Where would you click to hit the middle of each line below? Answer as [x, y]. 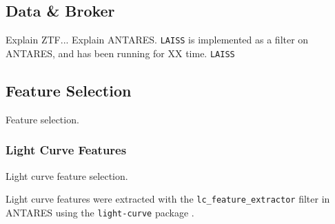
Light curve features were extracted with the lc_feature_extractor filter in [168, 199]
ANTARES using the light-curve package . [100, 212]
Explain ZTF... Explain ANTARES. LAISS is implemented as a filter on [157, 40]
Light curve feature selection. [67, 175]
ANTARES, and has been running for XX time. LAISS [120, 53]
